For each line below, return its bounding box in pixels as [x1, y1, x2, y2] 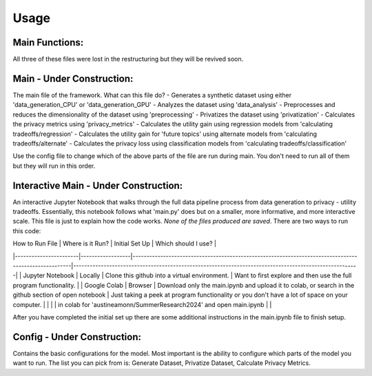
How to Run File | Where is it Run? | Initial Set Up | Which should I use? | [12, 239, 217, 248]
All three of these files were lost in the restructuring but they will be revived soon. [12, 55, 244, 63]
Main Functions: [12, 37, 84, 48]
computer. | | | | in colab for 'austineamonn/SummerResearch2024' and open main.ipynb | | [12, 300, 272, 308]
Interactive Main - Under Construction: [12, 179, 183, 191]
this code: [12, 226, 41, 235]
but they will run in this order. [12, 161, 96, 170]
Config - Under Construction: [12, 331, 141, 343]
